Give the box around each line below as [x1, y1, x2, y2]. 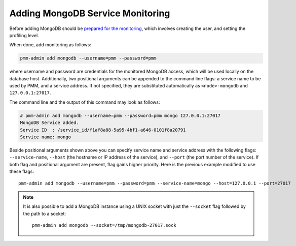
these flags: [9, 168, 34, 175]
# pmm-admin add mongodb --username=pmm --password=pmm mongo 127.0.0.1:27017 [20, 112, 220, 118]
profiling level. [9, 32, 39, 38]
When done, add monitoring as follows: [9, 42, 91, 48]
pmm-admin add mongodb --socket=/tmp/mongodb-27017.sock [32, 223, 177, 228]
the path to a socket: [23, 210, 66, 217]
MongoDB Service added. [20, 120, 80, 126]
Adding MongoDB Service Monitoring [9, 8, 170, 19]
